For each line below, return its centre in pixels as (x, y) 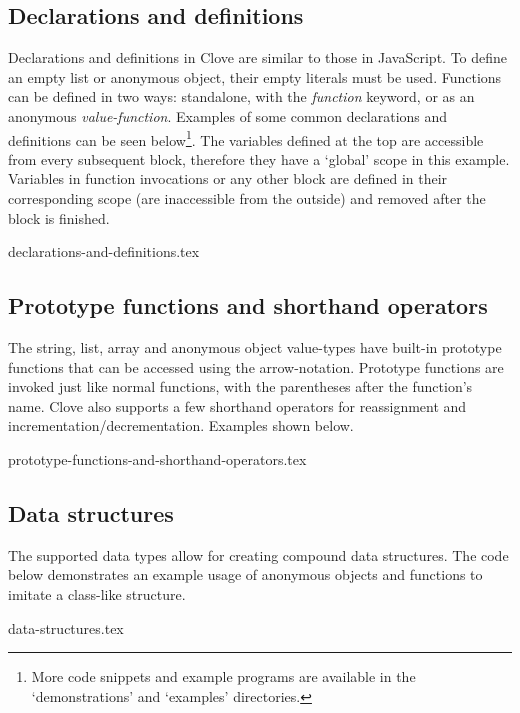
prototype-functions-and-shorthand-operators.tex (157, 458)
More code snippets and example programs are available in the (223, 676)
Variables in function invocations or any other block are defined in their (228, 178)
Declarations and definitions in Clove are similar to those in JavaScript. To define (258, 57)
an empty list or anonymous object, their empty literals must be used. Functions (255, 76)
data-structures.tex (66, 627)
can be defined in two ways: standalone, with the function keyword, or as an (241, 96)
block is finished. (59, 217)
